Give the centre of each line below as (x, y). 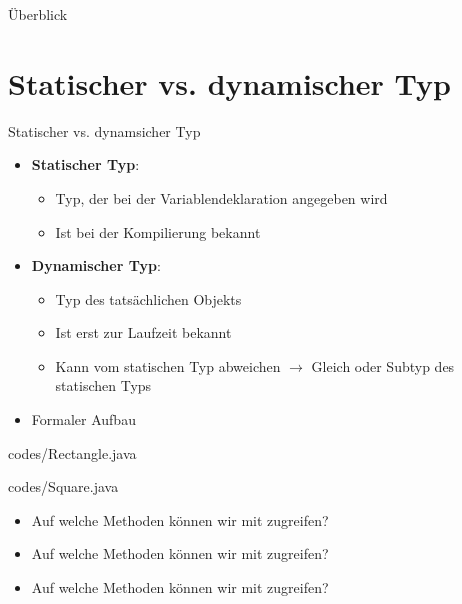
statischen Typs (103, 385)
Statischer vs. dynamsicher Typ (104, 130)
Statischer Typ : (85, 164)
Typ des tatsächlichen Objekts (148, 298)
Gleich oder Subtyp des (383, 365)
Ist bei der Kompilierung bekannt (158, 231)
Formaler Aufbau (83, 419)
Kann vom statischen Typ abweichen (168, 365)
